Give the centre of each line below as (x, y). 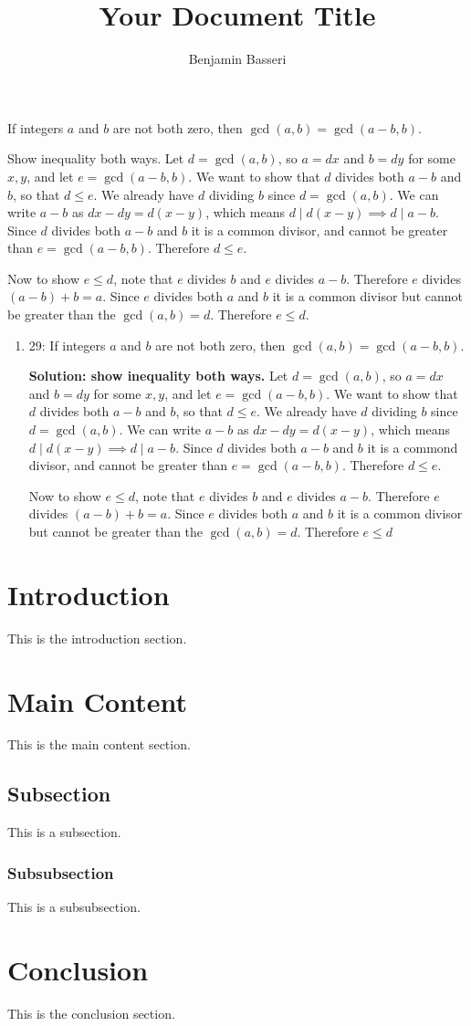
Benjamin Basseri (237, 59)
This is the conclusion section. (91, 1013)
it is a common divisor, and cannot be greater (319, 230)
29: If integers (67, 345)
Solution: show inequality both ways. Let (158, 376)
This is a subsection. (64, 832)
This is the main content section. (99, 744)
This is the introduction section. (97, 638)
